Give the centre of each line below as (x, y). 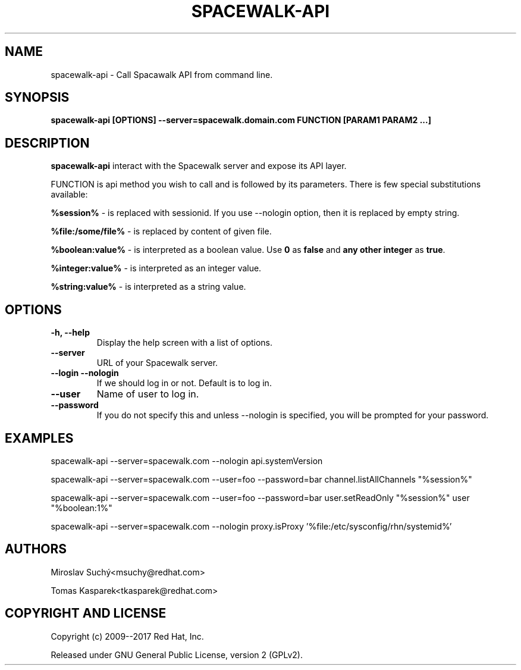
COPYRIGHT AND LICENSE (86, 613)
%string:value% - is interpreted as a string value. (148, 287)
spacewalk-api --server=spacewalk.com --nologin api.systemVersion (187, 461)
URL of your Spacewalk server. (157, 363)
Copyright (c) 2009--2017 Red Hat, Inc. (127, 636)
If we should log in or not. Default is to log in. (184, 383)
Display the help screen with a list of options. (185, 343)
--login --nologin (85, 373)
